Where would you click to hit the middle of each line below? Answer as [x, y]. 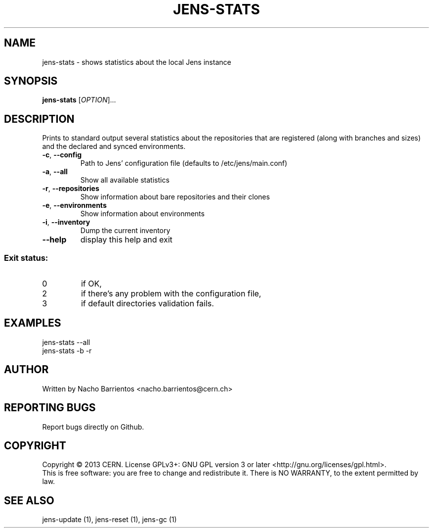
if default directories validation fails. [147, 304]
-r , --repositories [71, 189]
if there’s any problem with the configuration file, [171, 294]
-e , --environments [74, 205]
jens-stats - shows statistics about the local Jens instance [137, 62]
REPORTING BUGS [50, 408]
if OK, [91, 284]
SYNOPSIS [31, 81]
